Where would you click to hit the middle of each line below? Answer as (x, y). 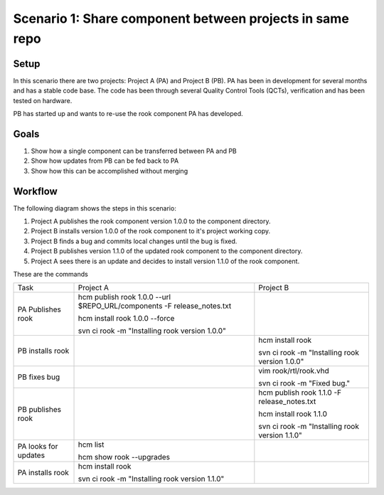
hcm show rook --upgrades (124, 457)
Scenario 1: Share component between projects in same (181, 18)
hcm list (91, 445)
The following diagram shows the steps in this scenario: (95, 208)
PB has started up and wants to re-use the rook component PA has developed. (128, 114)
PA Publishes (39, 309)
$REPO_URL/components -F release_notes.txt (155, 306)
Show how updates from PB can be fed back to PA (105, 161)
